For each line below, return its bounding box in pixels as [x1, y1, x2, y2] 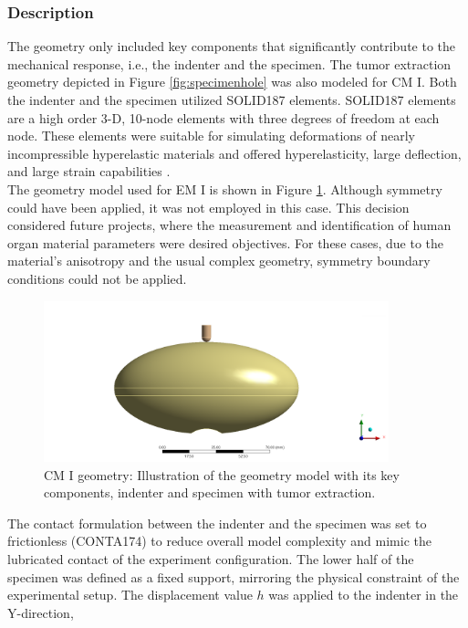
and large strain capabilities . [7, 162, 171, 181]
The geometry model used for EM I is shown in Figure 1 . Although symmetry [7, 179, 442, 198]
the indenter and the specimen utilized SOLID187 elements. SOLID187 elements [7, 90, 456, 109]
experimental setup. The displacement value [7, 585, 253, 604]
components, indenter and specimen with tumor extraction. [44, 483, 376, 502]
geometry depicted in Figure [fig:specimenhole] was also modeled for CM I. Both [7, 72, 457, 91]
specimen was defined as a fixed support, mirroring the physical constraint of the [7, 567, 460, 586]
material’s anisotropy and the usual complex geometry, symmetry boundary [7, 251, 431, 270]
